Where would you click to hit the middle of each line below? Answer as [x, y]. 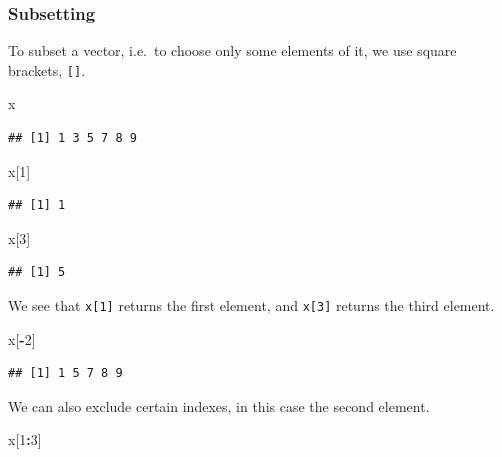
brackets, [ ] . [47, 69]
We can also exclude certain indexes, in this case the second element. [219, 405]
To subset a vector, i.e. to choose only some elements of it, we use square [232, 50]
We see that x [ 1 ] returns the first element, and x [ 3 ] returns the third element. [251, 305]
